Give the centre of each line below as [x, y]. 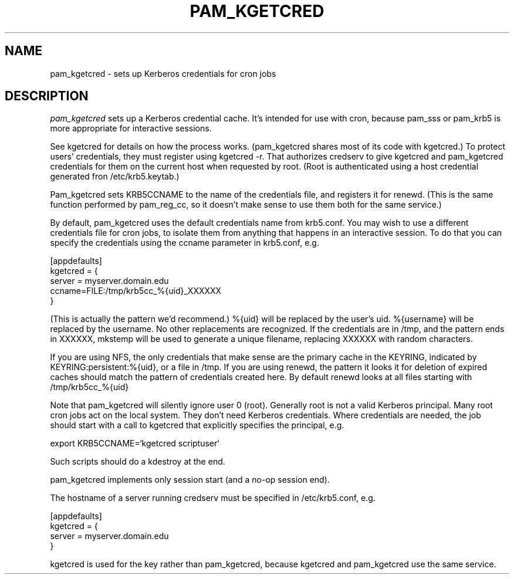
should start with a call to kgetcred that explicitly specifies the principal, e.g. [197, 425]
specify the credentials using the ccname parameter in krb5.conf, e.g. [185, 243]
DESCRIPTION [47, 96]
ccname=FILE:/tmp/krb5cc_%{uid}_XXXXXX [136, 291]
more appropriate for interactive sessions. [131, 128]
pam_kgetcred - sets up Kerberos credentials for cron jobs [163, 73]
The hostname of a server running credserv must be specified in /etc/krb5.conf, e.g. [213, 498]
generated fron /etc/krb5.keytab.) [115, 177]
